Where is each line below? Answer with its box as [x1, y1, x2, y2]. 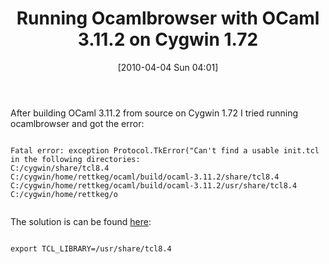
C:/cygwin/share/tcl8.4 [10, 163, 110, 173]
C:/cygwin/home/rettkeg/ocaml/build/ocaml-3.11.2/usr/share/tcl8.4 [10, 180, 298, 191]
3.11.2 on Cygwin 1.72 [77, 28, 259, 51]
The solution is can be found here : [10, 215, 152, 227]
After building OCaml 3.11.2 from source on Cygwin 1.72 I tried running [10, 107, 299, 119]
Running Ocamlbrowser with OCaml [16, 7, 320, 30]
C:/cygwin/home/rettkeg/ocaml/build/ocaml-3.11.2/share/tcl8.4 [10, 172, 280, 182]
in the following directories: [10, 154, 141, 164]
